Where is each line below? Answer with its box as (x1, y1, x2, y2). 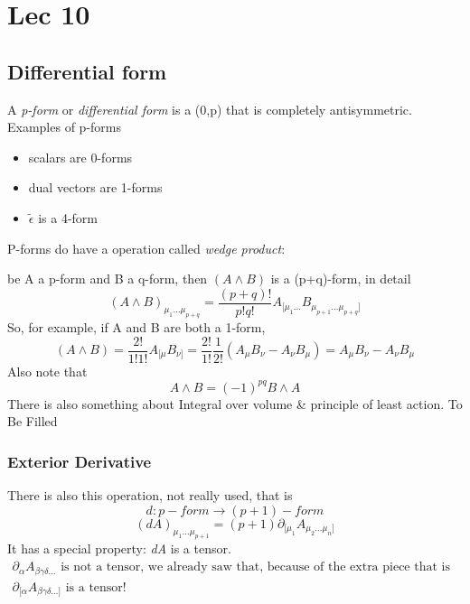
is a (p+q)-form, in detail (270, 269, 411, 288)
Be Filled (7, 412, 58, 431)
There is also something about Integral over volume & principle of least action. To (7, 394, 463, 413)
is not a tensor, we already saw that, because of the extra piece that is (61, 561, 450, 574)
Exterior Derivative (7, 450, 152, 472)
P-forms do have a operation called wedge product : (7, 238, 286, 257)
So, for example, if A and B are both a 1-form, (7, 317, 266, 336)
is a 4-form (38, 208, 98, 227)
